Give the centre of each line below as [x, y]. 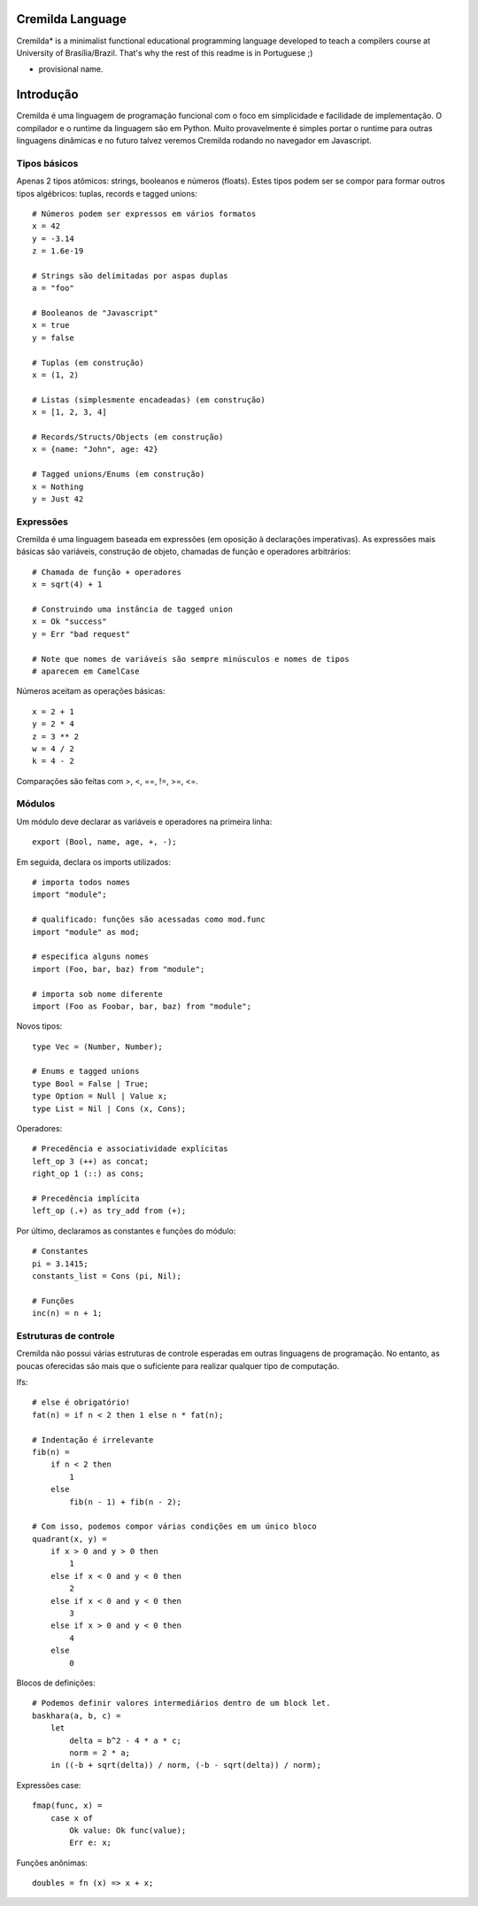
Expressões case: [49, 1785]
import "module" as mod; [86, 932]
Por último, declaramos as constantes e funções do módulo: [126, 1231]
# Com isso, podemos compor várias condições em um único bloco [175, 1527]
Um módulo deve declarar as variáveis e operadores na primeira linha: [144, 821]
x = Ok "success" [69, 622]
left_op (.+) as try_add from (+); [109, 1211]
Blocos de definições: [56, 1683]
